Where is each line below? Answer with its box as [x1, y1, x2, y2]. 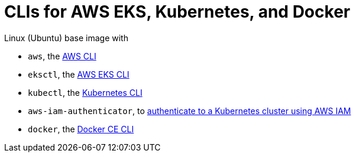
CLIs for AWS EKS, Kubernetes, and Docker [4, 2, 351, 22]
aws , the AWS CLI [28, 51, 96, 61]
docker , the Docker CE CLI [28, 123, 134, 134]
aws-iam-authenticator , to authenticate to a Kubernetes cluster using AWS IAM [28, 105, 351, 116]
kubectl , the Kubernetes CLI [28, 87, 143, 98]
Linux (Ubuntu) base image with [4, 32, 128, 43]
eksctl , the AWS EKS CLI [28, 69, 130, 79]
